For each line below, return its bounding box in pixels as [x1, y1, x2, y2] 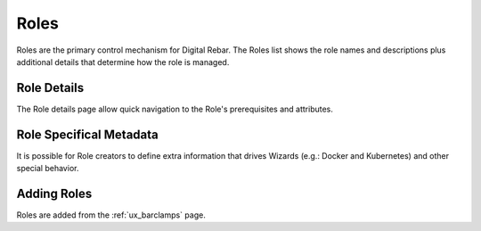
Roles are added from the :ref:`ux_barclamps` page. [16, 210, 207, 220]
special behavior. [16, 163, 79, 174]
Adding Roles [16, 186, 93, 201]
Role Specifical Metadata [16, 127, 159, 142]
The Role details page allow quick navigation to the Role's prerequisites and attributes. [16, 103, 334, 114]
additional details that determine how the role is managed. [16, 56, 230, 67]
